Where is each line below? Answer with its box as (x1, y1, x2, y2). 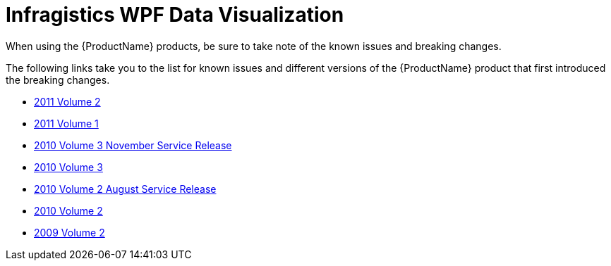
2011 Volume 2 (34, 95, 101, 108)
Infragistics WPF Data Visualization (6, 3, 344, 27)
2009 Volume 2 (34, 226, 105, 239)
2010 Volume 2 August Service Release (34, 182, 217, 195)
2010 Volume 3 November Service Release (34, 139, 232, 151)
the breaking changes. (6, 73, 110, 86)
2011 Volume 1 (34, 117, 99, 129)
